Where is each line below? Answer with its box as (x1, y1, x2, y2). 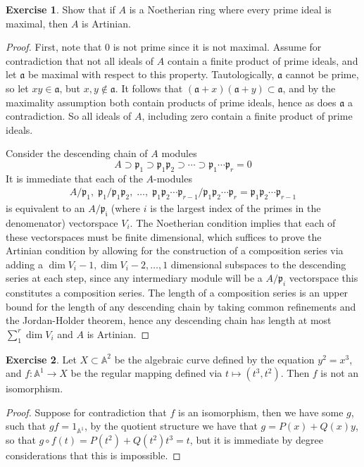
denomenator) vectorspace (6, 215, 118, 230)
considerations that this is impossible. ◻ (6, 448, 181, 463)
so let (6, 80, 29, 95)
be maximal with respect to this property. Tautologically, (27, 67, 275, 82)
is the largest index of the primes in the (150, 201, 321, 216)
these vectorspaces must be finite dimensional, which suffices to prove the (6, 229, 322, 244)
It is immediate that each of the (6, 170, 143, 185)
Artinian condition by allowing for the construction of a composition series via (6, 243, 344, 258)
